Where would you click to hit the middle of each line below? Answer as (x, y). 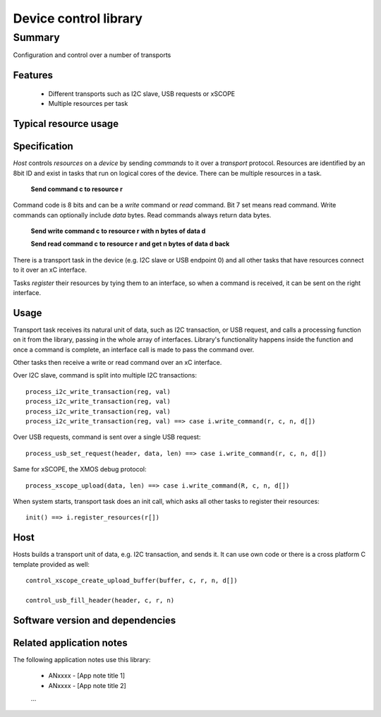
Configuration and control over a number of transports (92, 55)
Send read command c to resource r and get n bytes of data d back (130, 244)
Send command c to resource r (77, 189)
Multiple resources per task (88, 104)
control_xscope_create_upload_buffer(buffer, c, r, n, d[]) (132, 581)
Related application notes (70, 643)
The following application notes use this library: (82, 659)
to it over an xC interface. (50, 270)
